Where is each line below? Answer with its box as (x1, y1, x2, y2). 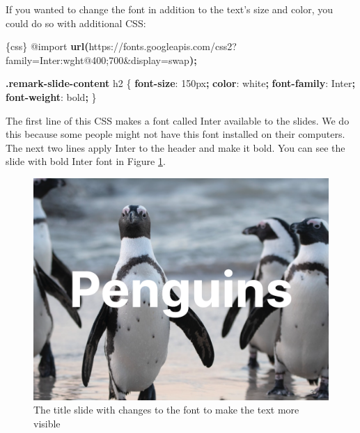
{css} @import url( (6, 39, 89, 54)
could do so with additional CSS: (6, 15, 146, 30)
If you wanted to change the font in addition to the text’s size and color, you (6, 2, 333, 16)
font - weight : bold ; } (6, 89, 97, 104)
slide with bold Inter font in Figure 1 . (6, 154, 166, 168)
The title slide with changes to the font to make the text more (33, 402, 299, 417)
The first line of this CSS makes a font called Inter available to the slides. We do (6, 113, 350, 127)
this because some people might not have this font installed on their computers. (6, 127, 345, 141)
